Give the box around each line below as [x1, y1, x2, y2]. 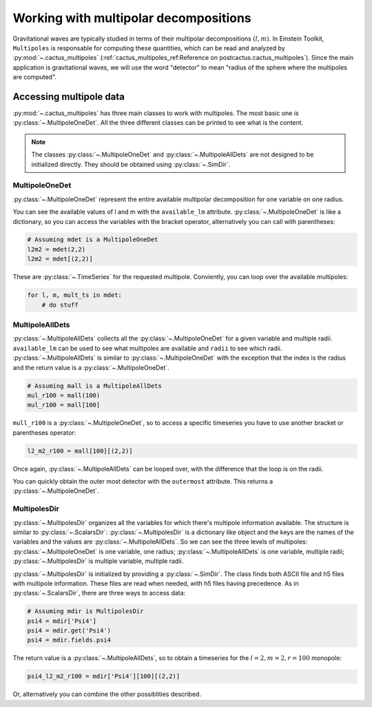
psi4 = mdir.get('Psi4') [27, 627, 112, 635]
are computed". [12, 73, 57, 81]
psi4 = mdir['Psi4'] [27, 617, 96, 625]
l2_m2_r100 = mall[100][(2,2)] [27, 447, 134, 455]
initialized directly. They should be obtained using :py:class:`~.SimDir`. [31, 160, 231, 168]
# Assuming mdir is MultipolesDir [27, 607, 144, 615]
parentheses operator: [12, 428, 76, 437]
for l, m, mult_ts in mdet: [27, 291, 122, 299]
